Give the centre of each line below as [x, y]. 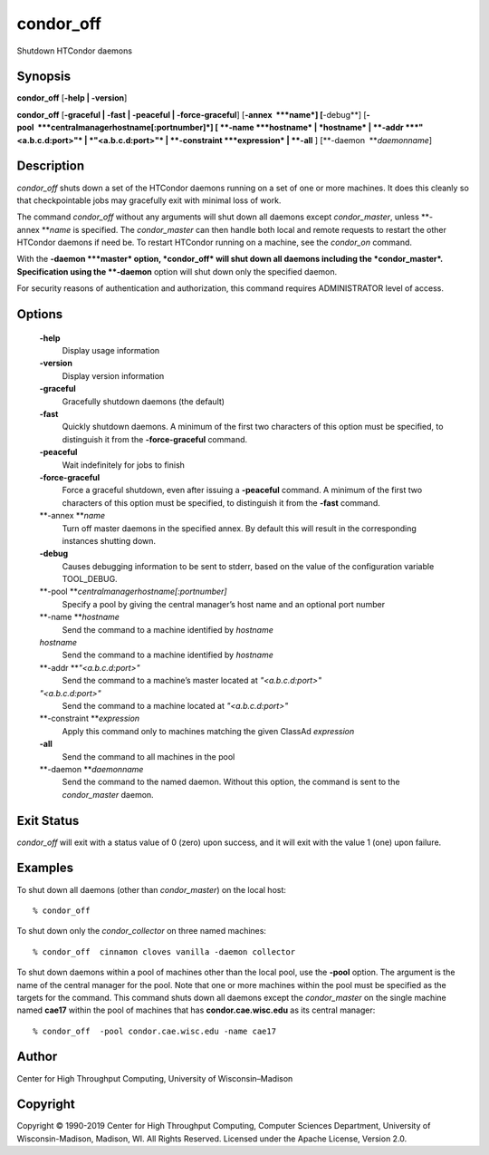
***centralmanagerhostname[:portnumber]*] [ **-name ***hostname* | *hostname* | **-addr [221, 128]
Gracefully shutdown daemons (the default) [144, 401]
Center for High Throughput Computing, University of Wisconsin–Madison [155, 1078]
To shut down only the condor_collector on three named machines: [142, 931]
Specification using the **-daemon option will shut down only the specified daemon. [177, 271]
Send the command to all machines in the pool [149, 756]
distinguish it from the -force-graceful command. [155, 439]
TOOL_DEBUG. [90, 579]
